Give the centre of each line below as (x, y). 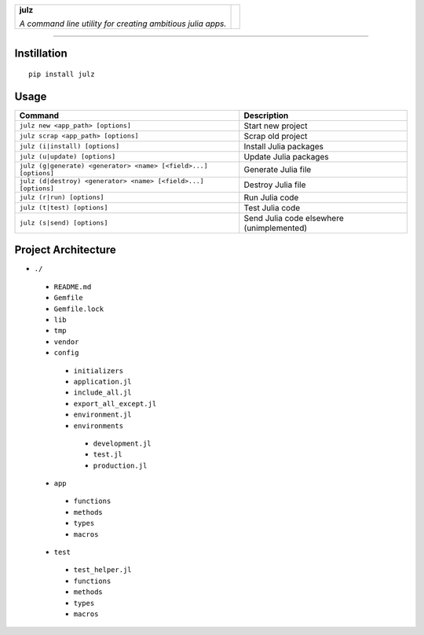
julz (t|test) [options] (64, 208)
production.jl (120, 465)
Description (266, 116)
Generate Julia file (278, 169)
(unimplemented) (276, 228)
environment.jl (103, 415)
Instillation (41, 54)
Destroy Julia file (275, 185)
